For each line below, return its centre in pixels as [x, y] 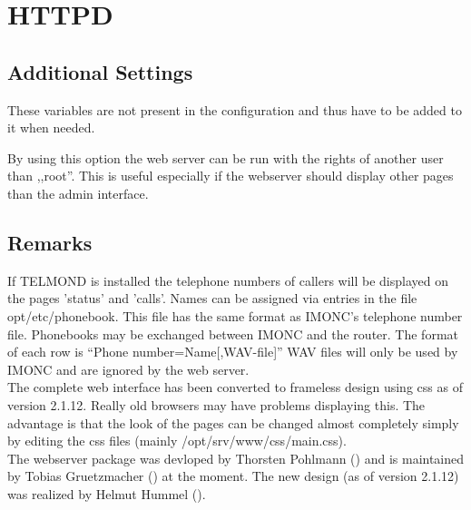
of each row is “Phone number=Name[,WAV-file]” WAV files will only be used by [233, 352]
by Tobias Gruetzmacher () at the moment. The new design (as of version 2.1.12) [233, 476]
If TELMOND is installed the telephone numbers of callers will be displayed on [228, 280]
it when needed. [51, 127]
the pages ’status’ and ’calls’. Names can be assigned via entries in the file [212, 298]
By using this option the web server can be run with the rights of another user [226, 157]
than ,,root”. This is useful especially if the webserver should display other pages [231, 176]
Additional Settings [100, 71]
